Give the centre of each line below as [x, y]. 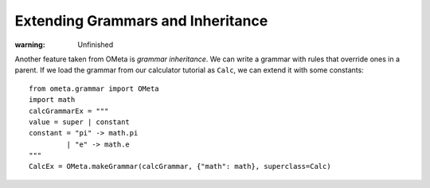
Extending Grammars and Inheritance [141, 21]
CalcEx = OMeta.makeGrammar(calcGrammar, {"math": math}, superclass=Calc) [180, 166]
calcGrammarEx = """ [69, 111]
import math [52, 100]
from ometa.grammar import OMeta [94, 88]
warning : [30, 45]
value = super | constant [80, 122]
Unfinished [96, 45]
